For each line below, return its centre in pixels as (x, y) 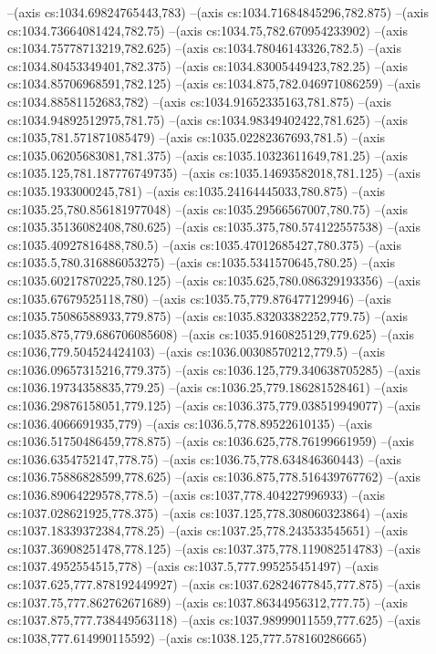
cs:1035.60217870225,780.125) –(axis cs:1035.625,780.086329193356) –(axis (214, 280)
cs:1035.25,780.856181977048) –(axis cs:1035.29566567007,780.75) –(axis (208, 208)
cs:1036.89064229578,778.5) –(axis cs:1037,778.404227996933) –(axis (197, 495)
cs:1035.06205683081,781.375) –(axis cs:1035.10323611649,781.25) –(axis (208, 155)
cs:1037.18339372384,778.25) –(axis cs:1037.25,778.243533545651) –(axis (208, 530)
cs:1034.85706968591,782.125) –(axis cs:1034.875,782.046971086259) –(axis (214, 83)
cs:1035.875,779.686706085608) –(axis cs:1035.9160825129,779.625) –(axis (211, 333)
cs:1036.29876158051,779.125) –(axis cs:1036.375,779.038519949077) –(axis (214, 405)
